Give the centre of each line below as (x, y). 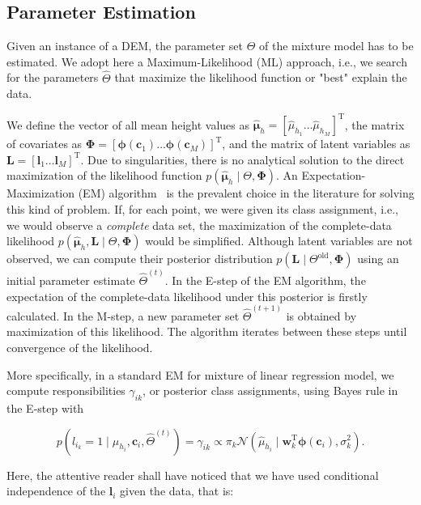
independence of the (56, 491)
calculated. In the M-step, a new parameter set (123, 315)
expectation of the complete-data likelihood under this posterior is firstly (187, 296)
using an (378, 259)
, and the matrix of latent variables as (316, 144)
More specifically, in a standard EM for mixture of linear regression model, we (200, 374)
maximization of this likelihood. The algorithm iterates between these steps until (207, 331)
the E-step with (45, 407)
